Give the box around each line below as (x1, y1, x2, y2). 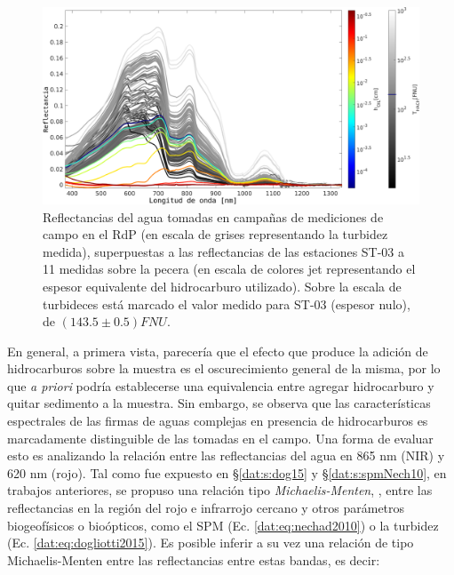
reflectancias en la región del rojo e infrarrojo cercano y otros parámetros (7, 499, 405, 517)
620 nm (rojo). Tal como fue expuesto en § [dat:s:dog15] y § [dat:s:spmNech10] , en (7, 463, 447, 482)
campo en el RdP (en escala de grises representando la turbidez (43, 225, 388, 244)
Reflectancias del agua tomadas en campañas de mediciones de (43, 207, 384, 226)
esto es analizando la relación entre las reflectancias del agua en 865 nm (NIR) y (7, 446, 445, 465)
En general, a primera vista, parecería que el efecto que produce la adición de (7, 341, 428, 360)
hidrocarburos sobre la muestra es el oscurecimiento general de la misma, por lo (7, 359, 441, 378)
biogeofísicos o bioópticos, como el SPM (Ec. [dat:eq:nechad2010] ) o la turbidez (7, 515, 439, 534)
